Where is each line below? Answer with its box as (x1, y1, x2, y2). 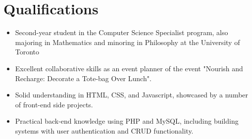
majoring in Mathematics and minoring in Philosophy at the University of (15, 37, 240, 47)
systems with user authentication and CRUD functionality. (15, 125, 194, 136)
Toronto (15, 46, 40, 57)
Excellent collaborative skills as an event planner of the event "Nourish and (15, 63, 243, 73)
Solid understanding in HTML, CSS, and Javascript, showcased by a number (15, 90, 249, 100)
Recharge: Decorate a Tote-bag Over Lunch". (15, 73, 151, 83)
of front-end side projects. (15, 99, 93, 109)
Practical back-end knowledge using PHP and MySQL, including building (15, 116, 239, 126)
